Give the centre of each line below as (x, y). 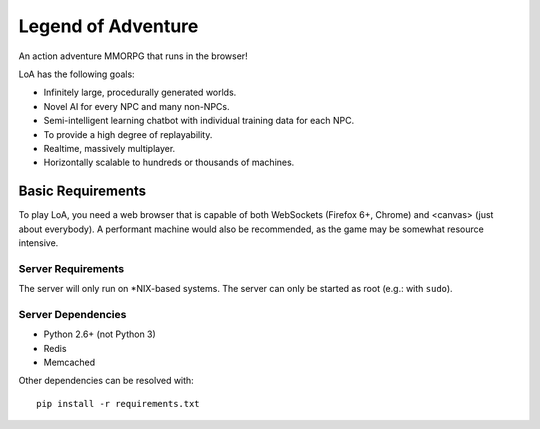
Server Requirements (71, 268)
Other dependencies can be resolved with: (106, 381)
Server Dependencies (72, 314)
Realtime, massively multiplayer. (109, 148)
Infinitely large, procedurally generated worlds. (140, 92)
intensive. (38, 242)
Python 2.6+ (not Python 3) (100, 334)
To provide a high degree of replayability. (128, 134)
